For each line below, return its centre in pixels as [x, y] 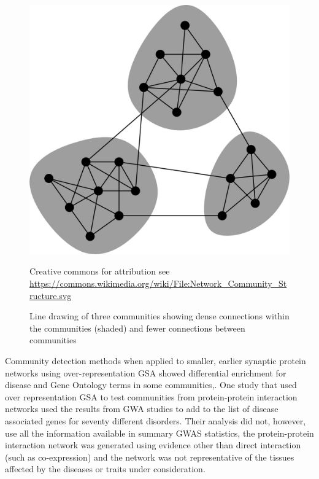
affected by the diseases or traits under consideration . [105, 469]
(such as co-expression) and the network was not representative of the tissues [150, 457]
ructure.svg [51, 295]
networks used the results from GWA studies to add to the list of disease [142, 409]
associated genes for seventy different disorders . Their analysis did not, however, [156, 420]
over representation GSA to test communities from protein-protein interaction [151, 396]
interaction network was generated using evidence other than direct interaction [153, 445]
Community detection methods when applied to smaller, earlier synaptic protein [156, 360]
